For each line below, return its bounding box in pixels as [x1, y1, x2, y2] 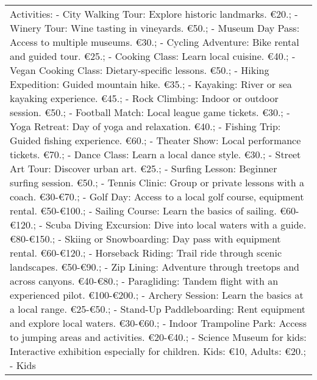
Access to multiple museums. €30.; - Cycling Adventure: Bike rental [10, 35, 299, 49]
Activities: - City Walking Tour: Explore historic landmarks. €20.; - [10, 7, 298, 21]
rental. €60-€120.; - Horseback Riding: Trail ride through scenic [10, 246, 282, 260]
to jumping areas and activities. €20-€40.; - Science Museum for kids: [10, 330, 307, 344]
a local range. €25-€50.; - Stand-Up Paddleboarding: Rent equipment [10, 302, 306, 316]
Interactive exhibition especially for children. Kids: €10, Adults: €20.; [10, 344, 306, 358]
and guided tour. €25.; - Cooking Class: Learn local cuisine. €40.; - [10, 49, 296, 63]
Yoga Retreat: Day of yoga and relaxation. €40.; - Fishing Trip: [10, 119, 281, 133]
